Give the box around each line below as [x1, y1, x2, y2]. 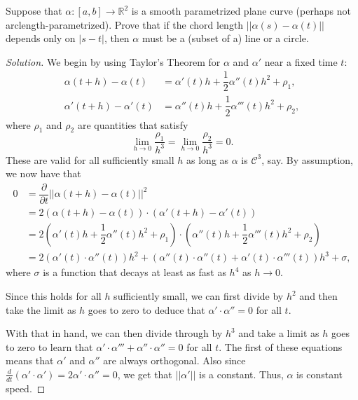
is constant [296, 366, 343, 381]
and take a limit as [238, 326, 319, 340]
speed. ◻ [6, 380, 46, 395]
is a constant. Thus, [199, 366, 284, 381]
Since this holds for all [6, 289, 102, 303]
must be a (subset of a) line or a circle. [142, 31, 309, 46]
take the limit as [6, 302, 76, 317]
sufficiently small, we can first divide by [113, 289, 284, 303]
